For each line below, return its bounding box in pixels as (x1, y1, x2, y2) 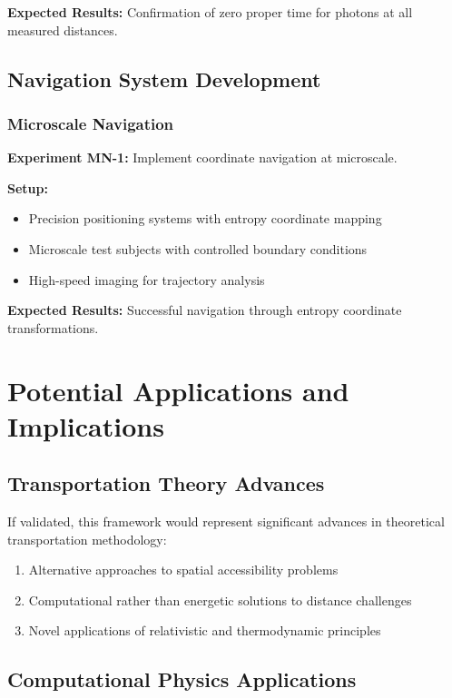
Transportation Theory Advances (7, 469, 325, 497)
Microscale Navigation (7, 112, 174, 134)
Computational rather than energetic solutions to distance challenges (28, 590, 412, 609)
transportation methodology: (7, 529, 167, 548)
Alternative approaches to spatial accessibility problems (28, 560, 339, 579)
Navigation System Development (7, 64, 321, 93)
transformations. (7, 318, 99, 337)
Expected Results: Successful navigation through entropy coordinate (7, 300, 402, 320)
